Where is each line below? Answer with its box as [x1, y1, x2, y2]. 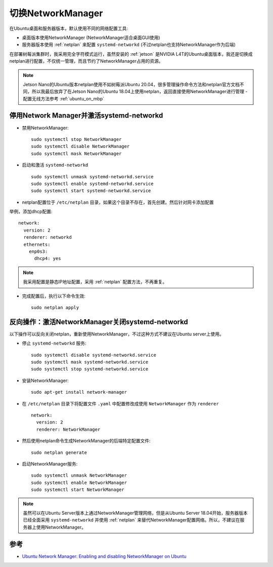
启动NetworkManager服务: [22, 461, 78, 467]
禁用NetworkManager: [22, 125, 69, 131]
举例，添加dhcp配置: [9, 208, 53, 215]
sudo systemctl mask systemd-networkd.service [31, 359, 149, 365]
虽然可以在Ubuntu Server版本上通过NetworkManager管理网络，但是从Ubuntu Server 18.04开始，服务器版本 [23, 510, 248, 516]
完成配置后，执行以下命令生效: [22, 293, 86, 299]
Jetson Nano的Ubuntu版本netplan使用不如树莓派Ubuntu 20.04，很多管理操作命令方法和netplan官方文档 [23, 81, 240, 87]
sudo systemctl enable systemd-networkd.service [31, 180, 154, 186]
